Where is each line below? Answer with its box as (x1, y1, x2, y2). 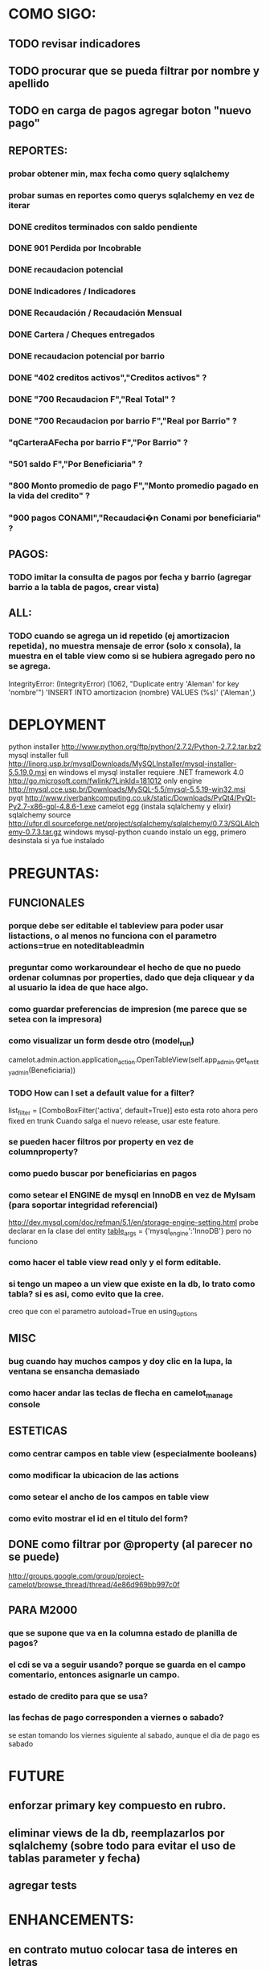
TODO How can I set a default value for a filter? (8, 1087, 195, 1098)
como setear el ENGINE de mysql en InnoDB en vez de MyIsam (8, 1189, 256, 1200)
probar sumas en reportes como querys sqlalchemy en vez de (8, 190, 256, 201)
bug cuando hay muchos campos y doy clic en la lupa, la (8, 1356, 233, 1367)
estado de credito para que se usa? (8, 1690, 149, 1702)
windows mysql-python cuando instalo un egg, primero (63, 827, 247, 837)
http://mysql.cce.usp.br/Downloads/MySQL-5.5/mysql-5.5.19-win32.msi (8, 784, 247, 794)
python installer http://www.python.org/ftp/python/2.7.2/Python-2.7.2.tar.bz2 (8, 742, 262, 752)
